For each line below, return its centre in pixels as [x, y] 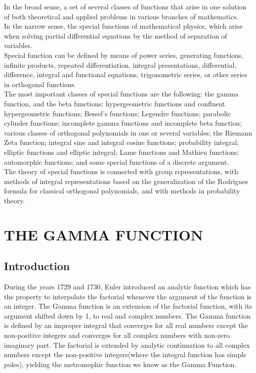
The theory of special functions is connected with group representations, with [121, 171]
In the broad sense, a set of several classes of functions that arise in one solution [125, 6]
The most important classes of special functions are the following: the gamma [121, 94]
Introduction [37, 266]
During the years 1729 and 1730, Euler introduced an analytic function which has [128, 287]
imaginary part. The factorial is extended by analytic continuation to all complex [127, 345]
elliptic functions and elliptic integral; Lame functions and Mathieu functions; [122, 152]
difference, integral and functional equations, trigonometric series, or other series [126, 74]
